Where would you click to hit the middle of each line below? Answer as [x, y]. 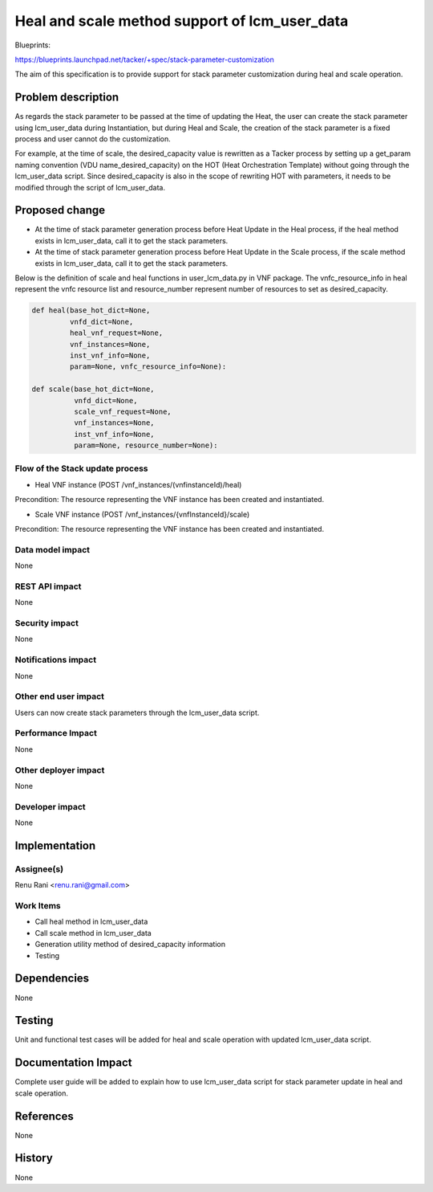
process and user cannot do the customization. [93, 139]
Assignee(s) [39, 869]
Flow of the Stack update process [81, 468]
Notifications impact [55, 660]
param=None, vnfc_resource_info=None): [148, 367]
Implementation [55, 845]
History [34, 1158]
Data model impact [53, 549]
